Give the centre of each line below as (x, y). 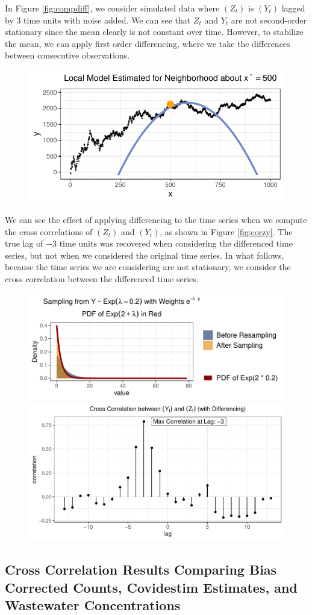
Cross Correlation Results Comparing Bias (141, 569)
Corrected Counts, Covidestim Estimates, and (151, 587)
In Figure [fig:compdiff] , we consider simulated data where (112, 8)
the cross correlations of (49, 231)
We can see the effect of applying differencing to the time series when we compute (156, 220)
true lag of (24, 243)
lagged (293, 8)
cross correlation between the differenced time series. (102, 279)
